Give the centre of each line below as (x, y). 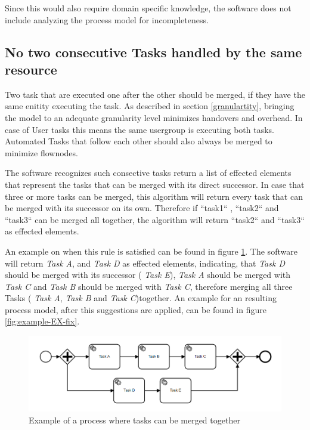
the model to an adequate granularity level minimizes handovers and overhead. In (154, 117)
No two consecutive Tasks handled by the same (154, 52)
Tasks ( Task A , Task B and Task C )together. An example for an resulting (141, 298)
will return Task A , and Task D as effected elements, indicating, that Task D (145, 263)
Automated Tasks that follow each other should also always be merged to (139, 141)
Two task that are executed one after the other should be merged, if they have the (155, 94)
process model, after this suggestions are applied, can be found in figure (136, 309)
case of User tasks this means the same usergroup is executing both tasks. (140, 129)
